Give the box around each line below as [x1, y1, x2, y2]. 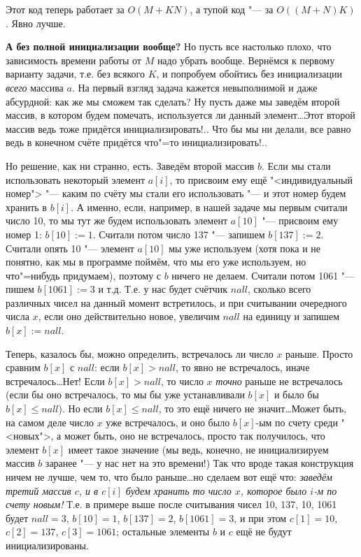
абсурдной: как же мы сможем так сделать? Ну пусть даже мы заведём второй [6, 94, 340, 108]
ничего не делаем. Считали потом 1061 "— [171, 268, 355, 282]
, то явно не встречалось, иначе [175, 360, 310, 375]
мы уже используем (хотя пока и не [169, 240, 321, 255]
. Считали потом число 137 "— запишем [92, 226, 265, 241]
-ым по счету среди [255, 414, 338, 429]
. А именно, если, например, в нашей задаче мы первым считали [71, 199, 348, 214]
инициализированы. [6, 537, 89, 552]
